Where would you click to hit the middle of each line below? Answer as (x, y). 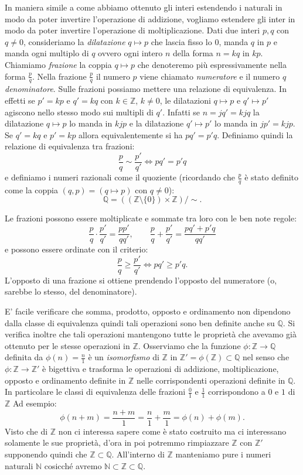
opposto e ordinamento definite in (65, 380)
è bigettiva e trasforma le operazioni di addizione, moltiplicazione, (161, 369)
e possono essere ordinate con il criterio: (76, 249)
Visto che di (26, 431)
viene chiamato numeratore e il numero (210, 76)
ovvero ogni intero (130, 53)
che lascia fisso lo (181, 41)
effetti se (20, 100)
